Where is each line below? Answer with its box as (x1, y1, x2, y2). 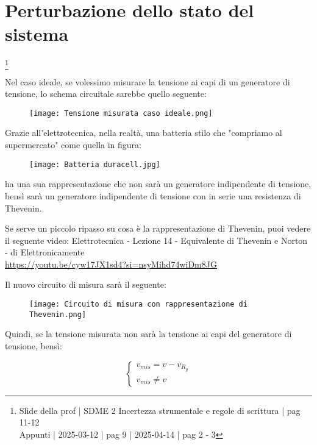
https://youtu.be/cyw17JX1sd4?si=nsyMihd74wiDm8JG (5, 257, 217, 270)
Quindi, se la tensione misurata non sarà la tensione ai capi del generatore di (5, 327, 292, 340)
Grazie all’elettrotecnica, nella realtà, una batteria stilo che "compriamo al (5, 126, 282, 139)
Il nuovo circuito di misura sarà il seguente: (5, 278, 166, 291)
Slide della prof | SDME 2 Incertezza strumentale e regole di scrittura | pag (19, 404, 301, 416)
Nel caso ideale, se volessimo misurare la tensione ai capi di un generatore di (5, 75, 290, 88)
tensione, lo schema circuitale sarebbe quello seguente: (5, 87, 207, 100)
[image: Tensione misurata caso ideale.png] (29, 109, 213, 118)
